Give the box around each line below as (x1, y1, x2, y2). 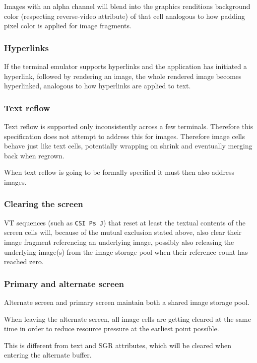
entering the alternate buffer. (4, 350, 92, 360)
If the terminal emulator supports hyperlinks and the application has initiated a (4, 61, 247, 71)
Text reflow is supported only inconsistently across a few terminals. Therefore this (4, 121, 254, 131)
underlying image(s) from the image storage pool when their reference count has (4, 246, 248, 257)
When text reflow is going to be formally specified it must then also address (4, 167, 235, 177)
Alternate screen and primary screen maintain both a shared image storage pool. (4, 297, 250, 307)
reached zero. (4, 256, 44, 267)
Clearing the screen (4, 198, 83, 210)
